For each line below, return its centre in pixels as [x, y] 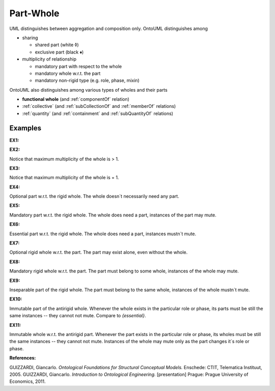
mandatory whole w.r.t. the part [68, 73]
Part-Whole [34, 13]
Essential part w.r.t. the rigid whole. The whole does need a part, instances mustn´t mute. [103, 234]
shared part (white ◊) [57, 45]
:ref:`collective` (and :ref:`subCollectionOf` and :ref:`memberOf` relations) [99, 106]
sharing [30, 38]
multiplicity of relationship [49, 59]
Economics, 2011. [28, 381]
